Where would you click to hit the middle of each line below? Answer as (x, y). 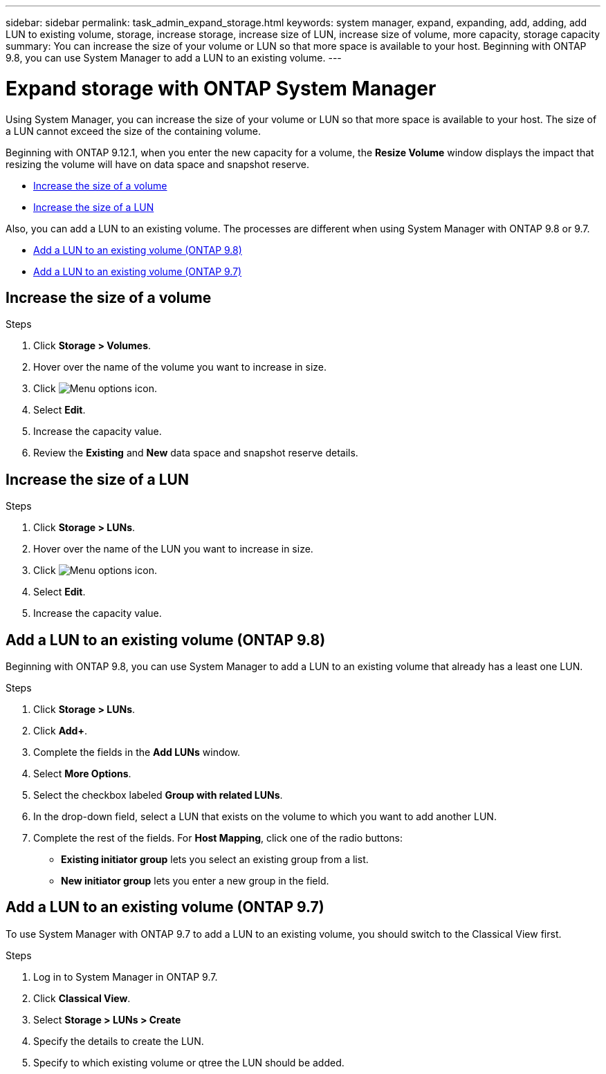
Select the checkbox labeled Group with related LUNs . (158, 795)
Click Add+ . (60, 731)
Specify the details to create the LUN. (119, 1041)
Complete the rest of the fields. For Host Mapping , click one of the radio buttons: (218, 838)
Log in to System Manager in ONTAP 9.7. (126, 976)
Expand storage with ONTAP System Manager (221, 88)
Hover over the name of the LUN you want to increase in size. (173, 549)
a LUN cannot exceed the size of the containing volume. (134, 131)
